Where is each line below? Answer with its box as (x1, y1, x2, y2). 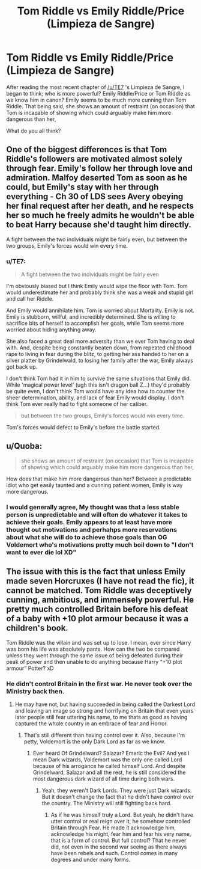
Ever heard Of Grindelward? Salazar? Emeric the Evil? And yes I (32, 749, 190, 757)
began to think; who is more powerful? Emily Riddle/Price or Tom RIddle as (6, 90, 191, 97)
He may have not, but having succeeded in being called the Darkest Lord (14, 701, 196, 708)
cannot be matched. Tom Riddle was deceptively (6, 585, 192, 596)
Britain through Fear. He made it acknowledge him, (50, 824, 176, 831)
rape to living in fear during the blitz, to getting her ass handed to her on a (6, 351, 189, 358)
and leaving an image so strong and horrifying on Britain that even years (14, 707, 194, 714)
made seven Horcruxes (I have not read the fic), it (6, 576, 194, 586)
